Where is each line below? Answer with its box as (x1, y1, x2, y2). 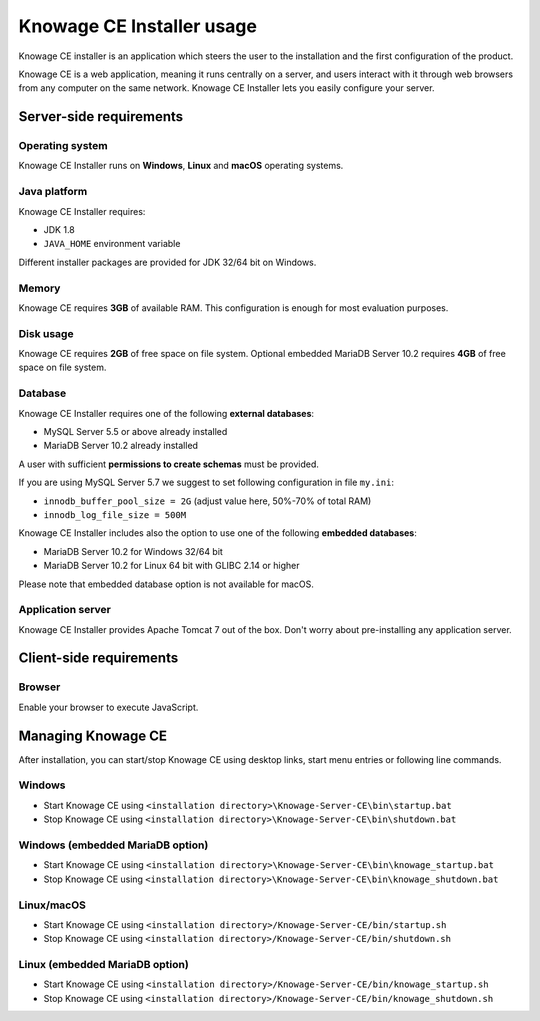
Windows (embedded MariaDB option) (18, 838, 209, 852)
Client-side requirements (18, 650, 179, 667)
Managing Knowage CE (18, 727, 168, 744)
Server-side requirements (18, 108, 184, 125)
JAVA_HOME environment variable (43, 238, 181, 250)
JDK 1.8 (43, 224, 75, 236)
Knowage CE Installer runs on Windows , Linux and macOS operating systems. (18, 160, 344, 172)
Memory (18, 281, 61, 295)
